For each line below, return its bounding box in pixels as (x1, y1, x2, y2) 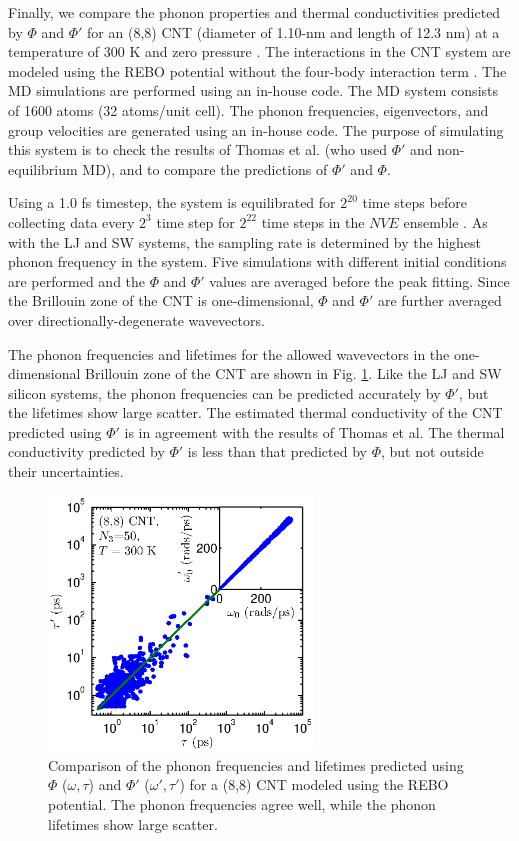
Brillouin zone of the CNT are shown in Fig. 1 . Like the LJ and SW (85, 363, 502, 384)
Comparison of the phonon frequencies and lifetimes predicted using (48, 754, 464, 775)
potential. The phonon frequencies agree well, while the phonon (48, 794, 436, 815)
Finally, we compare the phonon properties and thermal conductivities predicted (8, 2, 501, 22)
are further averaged (377, 290, 502, 311)
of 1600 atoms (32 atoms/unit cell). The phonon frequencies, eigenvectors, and (8, 99, 489, 120)
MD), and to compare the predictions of (82, 158, 328, 179)
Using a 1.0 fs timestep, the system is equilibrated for (8, 192, 336, 213)
